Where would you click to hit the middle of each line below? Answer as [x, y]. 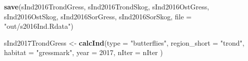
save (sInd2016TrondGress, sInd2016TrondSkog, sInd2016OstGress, [107, 6]
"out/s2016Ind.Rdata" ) [39, 26]
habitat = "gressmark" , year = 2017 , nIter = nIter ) [83, 52]
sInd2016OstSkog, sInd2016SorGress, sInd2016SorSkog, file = [98, 16]
